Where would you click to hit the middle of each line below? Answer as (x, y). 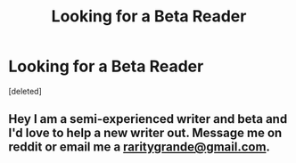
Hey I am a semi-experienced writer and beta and (148, 119)
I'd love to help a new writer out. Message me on (145, 133)
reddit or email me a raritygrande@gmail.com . (140, 147)
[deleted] (25, 91)
